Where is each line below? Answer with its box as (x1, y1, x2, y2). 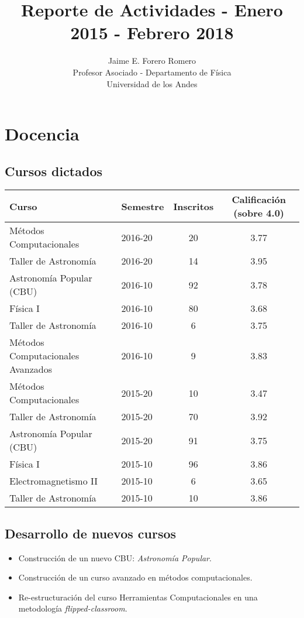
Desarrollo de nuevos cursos (5, 524, 177, 542)
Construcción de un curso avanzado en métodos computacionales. (18, 571, 253, 583)
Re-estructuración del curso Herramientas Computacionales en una (18, 590, 258, 603)
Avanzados (9, 362, 52, 376)
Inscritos (173, 199, 214, 213)
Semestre (121, 199, 164, 213)
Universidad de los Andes (106, 77, 198, 90)
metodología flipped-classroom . (18, 602, 127, 614)
